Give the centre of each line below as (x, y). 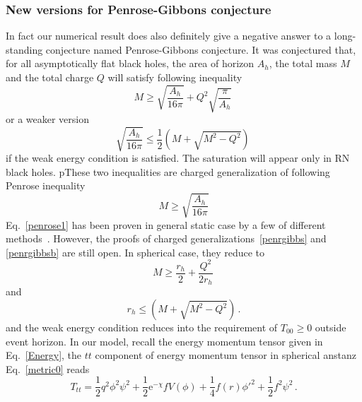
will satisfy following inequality (175, 77)
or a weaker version (48, 119)
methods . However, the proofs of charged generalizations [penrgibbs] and (166, 238)
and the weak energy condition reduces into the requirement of (142, 327)
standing (24, 49)
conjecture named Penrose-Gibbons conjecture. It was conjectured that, (201, 49)
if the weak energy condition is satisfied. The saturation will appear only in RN (178, 158)
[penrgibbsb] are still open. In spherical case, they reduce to (135, 252)
